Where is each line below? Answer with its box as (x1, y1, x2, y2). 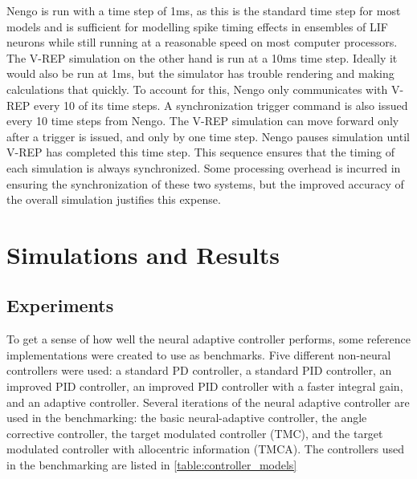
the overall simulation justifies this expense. (6, 191, 221, 208)
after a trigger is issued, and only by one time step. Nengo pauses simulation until (6, 128, 410, 144)
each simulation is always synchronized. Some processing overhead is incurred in (6, 159, 401, 176)
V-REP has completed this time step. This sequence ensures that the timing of (6, 144, 395, 160)
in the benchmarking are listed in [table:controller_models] (6, 457, 297, 473)
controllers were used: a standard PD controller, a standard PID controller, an (6, 362, 392, 379)
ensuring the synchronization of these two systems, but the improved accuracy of (6, 175, 404, 192)
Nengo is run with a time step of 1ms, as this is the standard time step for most (6, 2, 401, 18)
